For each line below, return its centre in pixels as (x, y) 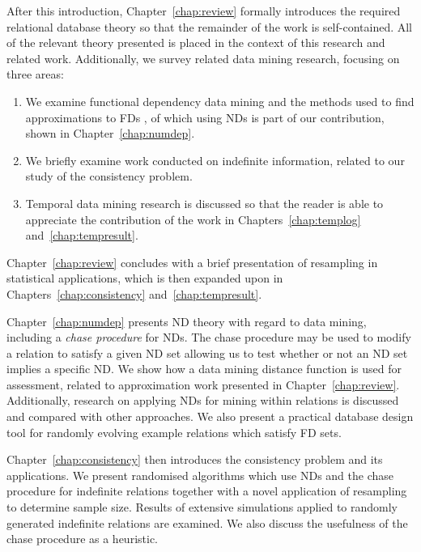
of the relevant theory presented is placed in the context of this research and (196, 42)
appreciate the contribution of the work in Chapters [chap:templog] (193, 219)
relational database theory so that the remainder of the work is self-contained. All (210, 26)
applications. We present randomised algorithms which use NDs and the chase (200, 475)
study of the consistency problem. (109, 176)
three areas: (35, 74)
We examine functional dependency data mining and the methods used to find (220, 101)
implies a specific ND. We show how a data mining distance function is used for (204, 369)
